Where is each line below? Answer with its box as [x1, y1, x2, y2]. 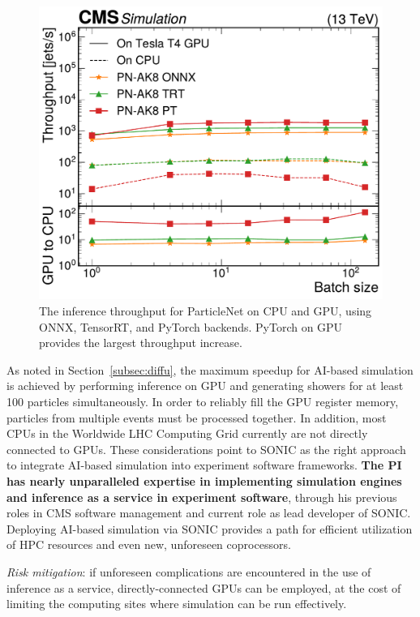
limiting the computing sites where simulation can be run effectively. [6, 595, 347, 612]
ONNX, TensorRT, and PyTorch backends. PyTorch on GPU [39, 318, 343, 335]
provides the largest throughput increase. [39, 334, 242, 351]
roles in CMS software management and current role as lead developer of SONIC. [6, 504, 411, 521]
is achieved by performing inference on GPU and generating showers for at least [6, 377, 404, 394]
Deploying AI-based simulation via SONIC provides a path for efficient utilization [6, 520, 413, 537]
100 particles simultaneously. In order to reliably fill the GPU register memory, [6, 393, 399, 410]
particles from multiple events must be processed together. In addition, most [6, 409, 387, 426]
